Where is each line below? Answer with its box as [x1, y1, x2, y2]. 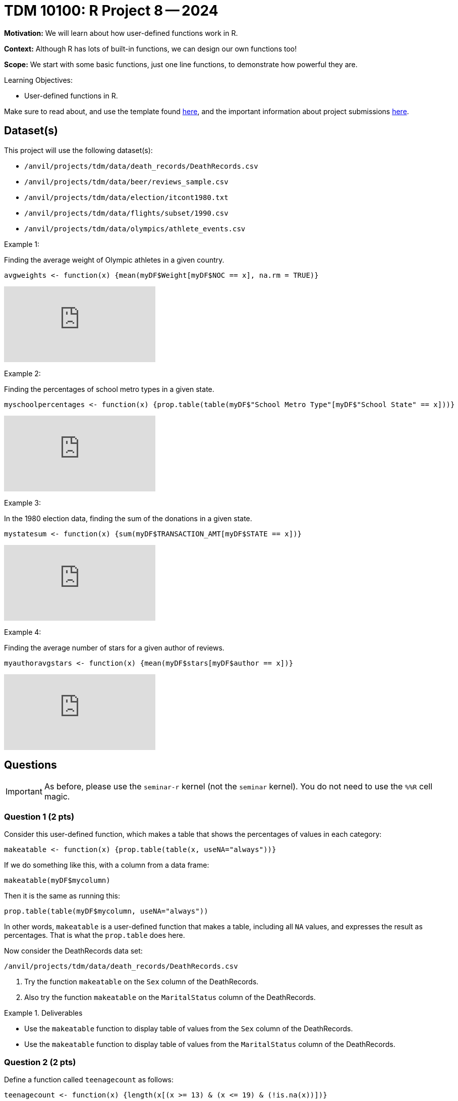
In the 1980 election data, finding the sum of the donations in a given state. [4, 514, 252, 523]
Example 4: [4, 627, 41, 636]
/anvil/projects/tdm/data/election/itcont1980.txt [24, 193, 228, 202]
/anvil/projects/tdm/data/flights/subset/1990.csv [24, 209, 228, 217]
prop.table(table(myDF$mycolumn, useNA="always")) [4, 907, 208, 916]
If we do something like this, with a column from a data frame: [4, 861, 209, 870]
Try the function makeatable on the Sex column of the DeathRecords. [24, 977, 259, 986]
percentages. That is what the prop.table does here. [4, 931, 185, 940]
